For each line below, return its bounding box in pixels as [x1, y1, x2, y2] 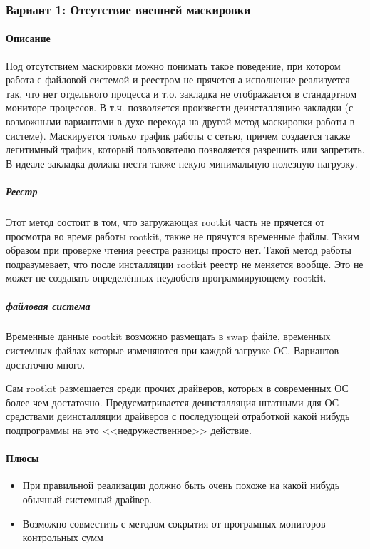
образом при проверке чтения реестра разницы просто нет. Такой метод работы [6, 242, 351, 257]
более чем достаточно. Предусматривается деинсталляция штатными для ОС [6, 394, 339, 409]
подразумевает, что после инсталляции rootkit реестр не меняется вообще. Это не [6, 256, 364, 271]
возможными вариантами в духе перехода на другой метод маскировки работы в [6, 114, 355, 129]
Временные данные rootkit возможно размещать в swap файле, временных [6, 329, 331, 344]
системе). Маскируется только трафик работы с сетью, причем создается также [6, 128, 351, 143]
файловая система [6, 298, 91, 313]
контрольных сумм [22, 530, 103, 545]
